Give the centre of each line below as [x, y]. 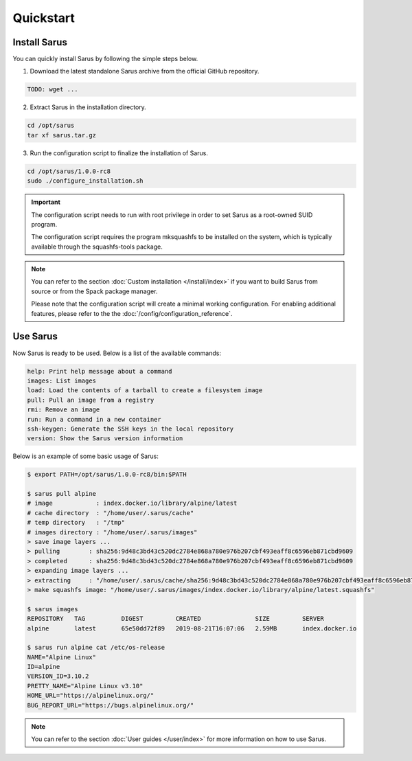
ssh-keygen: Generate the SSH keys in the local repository [130, 429]
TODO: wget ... [53, 90]
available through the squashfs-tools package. [97, 247]
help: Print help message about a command [100, 371]
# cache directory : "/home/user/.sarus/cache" [111, 513]
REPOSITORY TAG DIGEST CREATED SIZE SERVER [175, 619]
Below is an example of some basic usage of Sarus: [86, 456]
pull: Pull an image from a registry [91, 400]
